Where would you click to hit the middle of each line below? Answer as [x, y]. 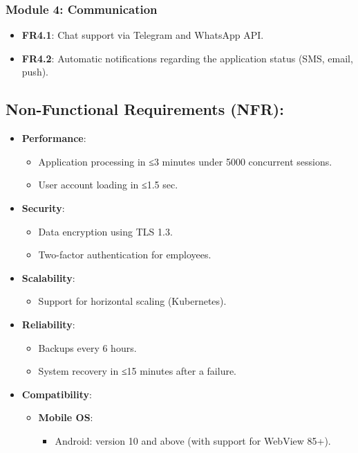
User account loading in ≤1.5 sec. [108, 185]
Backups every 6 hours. [87, 347]
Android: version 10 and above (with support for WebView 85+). [193, 440]
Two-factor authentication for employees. [125, 255]
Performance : [54, 138]
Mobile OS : [66, 417]
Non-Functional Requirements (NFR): [145, 109]
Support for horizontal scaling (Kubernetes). [132, 301]
